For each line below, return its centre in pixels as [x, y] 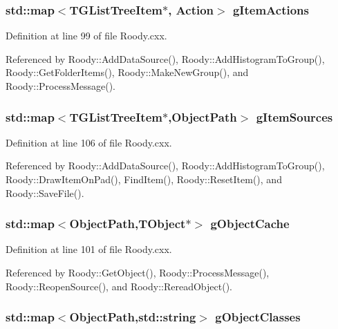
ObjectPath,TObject [128, 224]
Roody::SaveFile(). [45, 192]
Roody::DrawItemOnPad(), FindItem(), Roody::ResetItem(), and [144, 179]
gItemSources [294, 116]
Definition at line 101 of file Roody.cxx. [89, 249]
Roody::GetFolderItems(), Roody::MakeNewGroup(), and [127, 72]
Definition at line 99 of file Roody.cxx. [86, 36]
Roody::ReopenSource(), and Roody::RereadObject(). [119, 286]
